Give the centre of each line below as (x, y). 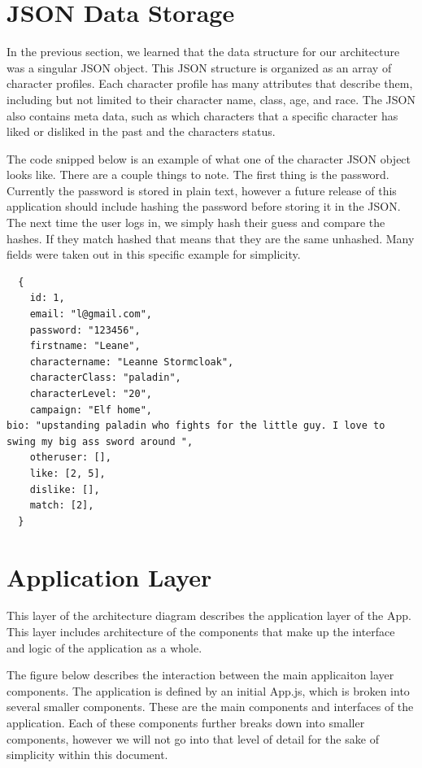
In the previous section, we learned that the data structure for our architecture (203, 52)
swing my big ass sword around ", (100, 441)
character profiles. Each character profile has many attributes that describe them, (210, 83)
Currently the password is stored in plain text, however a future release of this (202, 190)
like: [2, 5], (67, 473)
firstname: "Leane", (85, 346)
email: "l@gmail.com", (91, 314)
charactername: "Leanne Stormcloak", (132, 362)
